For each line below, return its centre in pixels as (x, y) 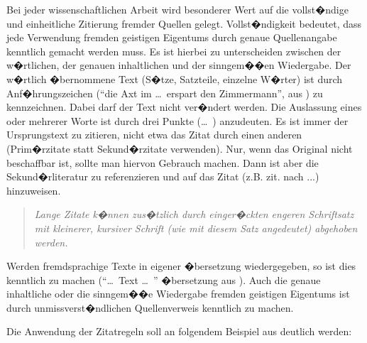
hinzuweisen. (34, 190)
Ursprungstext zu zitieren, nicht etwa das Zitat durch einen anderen (154, 135)
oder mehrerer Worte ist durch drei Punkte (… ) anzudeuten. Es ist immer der (177, 120)
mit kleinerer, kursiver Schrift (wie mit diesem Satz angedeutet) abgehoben (196, 228)
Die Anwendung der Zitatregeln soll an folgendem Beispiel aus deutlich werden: (179, 331)
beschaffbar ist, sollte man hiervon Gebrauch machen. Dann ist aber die (163, 162)
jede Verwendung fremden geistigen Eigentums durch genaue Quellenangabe (172, 37)
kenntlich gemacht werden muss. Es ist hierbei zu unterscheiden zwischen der (174, 51)
